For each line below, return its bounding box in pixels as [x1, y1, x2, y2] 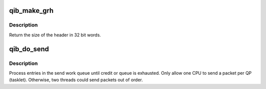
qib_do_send [9, 45, 49, 53]
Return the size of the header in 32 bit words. [9, 32, 101, 38]
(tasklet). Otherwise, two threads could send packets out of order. [9, 77, 143, 83]
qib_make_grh [9, 6, 54, 15]
